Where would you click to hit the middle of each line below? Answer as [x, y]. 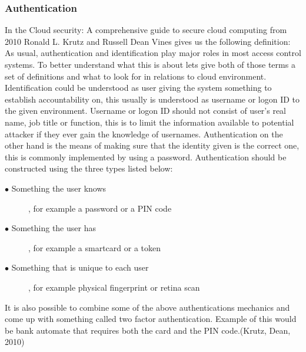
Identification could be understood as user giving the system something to [138, 88]
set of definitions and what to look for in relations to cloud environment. [136, 76]
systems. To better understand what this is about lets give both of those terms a [150, 64]
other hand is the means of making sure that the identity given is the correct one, [152, 145]
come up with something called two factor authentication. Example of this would [151, 319]
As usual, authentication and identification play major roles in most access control [153, 53]
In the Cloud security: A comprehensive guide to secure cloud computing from [146, 30]
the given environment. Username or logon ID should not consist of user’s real [146, 111]
